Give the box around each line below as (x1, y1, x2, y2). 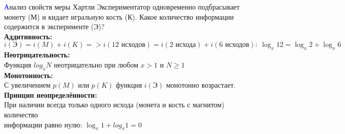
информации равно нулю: (4, 119, 83, 129)
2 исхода (169, 41, 196, 49)
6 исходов (219, 41, 249, 49)
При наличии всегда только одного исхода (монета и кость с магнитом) (4, 99, 224, 110)
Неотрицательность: (4, 49, 70, 60)
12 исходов (111, 41, 145, 49)
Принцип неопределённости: (4, 89, 97, 100)
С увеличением (4, 80, 51, 90)
